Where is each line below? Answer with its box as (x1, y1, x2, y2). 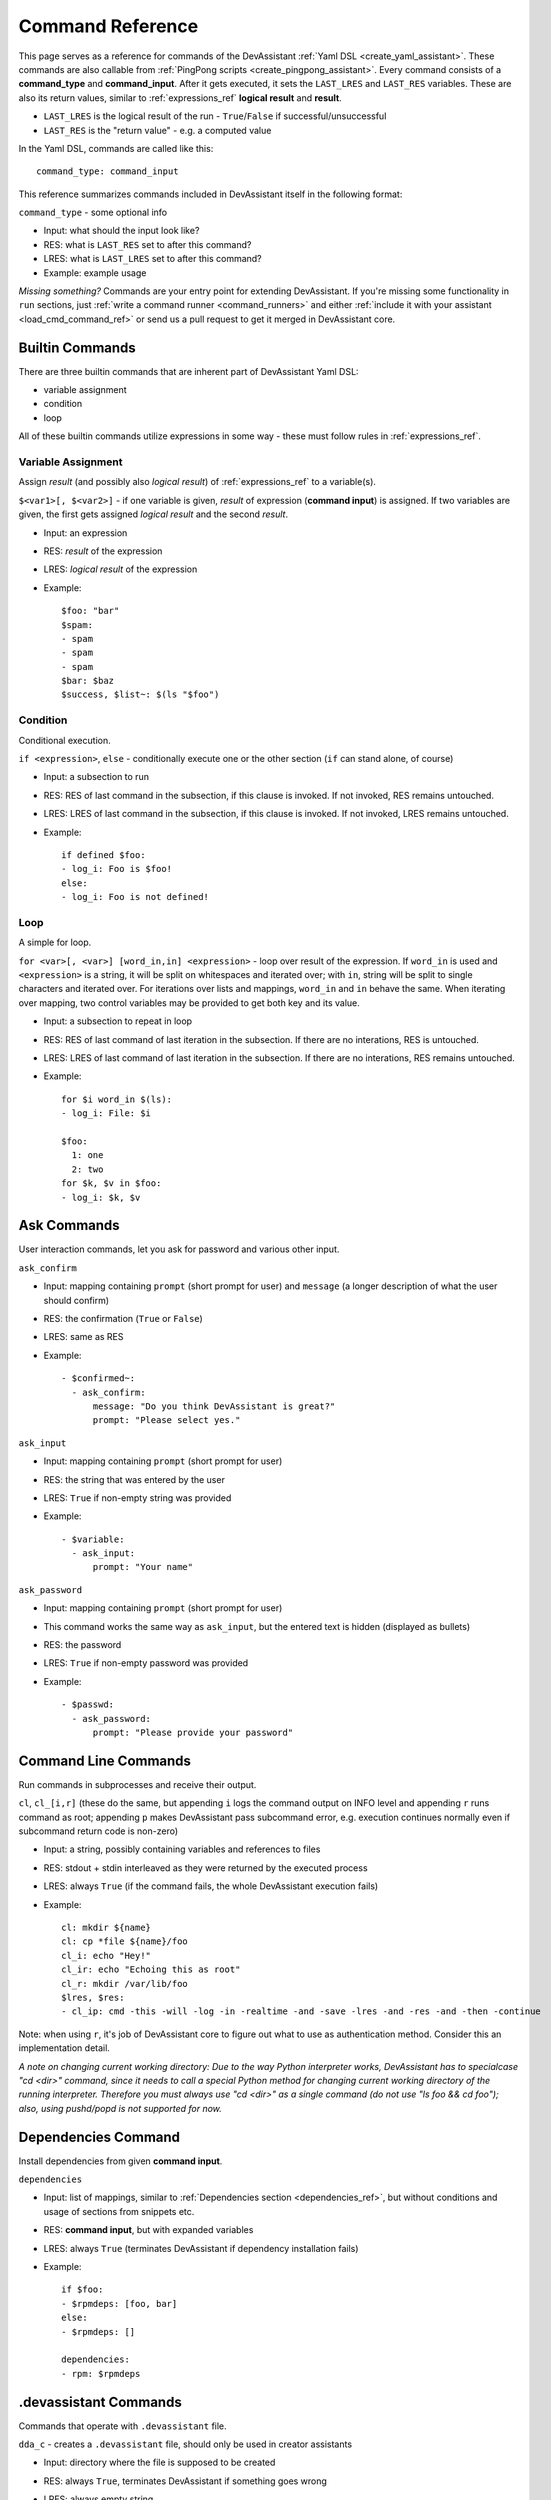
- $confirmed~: (61, 1373, 136, 1384)
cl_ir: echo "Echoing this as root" (61, 1964, 241, 1975)
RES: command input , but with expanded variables (43, 2224, 254, 2236)
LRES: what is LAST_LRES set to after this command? (43, 253, 262, 265)
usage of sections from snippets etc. (43, 2205, 195, 2217)
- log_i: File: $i (61, 1108, 152, 1119)
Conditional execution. (18, 734, 111, 746)
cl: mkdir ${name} (61, 1922, 152, 1934)
